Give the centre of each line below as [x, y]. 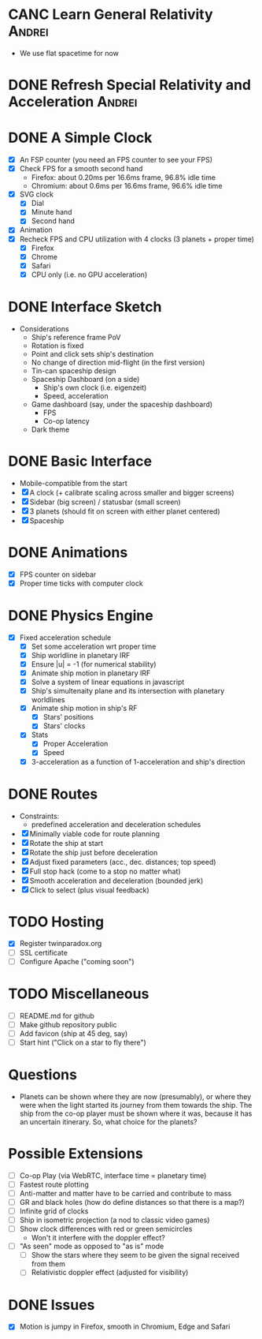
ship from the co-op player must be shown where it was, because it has [136, 1113]
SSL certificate [44, 952]
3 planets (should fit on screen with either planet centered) [125, 511]
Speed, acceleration [76, 395]
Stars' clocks [64, 726]
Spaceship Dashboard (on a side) [85, 379]
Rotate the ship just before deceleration [94, 852]
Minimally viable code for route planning [94, 833]
